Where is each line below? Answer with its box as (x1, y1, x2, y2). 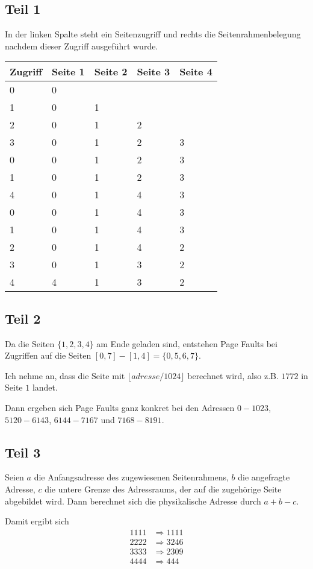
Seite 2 (94, 64, 128, 79)
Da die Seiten (5, 337, 55, 350)
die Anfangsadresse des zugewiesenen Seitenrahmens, (34, 471, 229, 483)
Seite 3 (137, 64, 170, 79)
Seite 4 (179, 64, 212, 79)
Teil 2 (5, 309, 41, 327)
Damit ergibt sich (5, 515, 69, 527)
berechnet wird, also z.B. (187, 369, 279, 382)
